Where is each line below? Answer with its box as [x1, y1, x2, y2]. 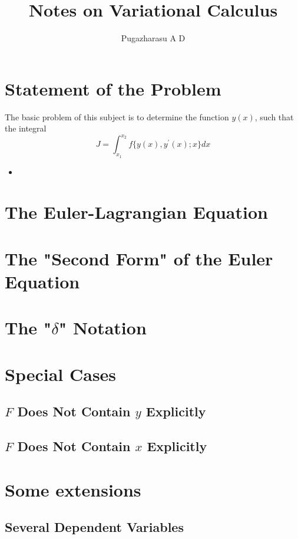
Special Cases [5, 361, 117, 386]
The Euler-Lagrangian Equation [5, 200, 268, 224]
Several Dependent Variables [5, 518, 184, 536]
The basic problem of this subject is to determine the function [5, 110, 229, 123]
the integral [5, 122, 47, 134]
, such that [254, 110, 294, 123]
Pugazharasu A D [121, 32, 186, 44]
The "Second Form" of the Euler [5, 246, 273, 270]
